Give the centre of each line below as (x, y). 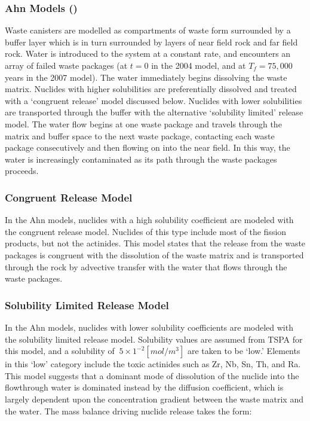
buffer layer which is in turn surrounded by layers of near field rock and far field (151, 42)
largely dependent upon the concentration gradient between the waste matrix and (154, 399)
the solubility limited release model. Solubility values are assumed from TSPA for (154, 339)
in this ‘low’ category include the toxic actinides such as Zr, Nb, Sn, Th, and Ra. (153, 364)
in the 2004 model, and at (199, 65)
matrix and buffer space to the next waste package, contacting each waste (140, 135)
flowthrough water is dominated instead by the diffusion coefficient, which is (144, 387)
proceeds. (22, 171)
